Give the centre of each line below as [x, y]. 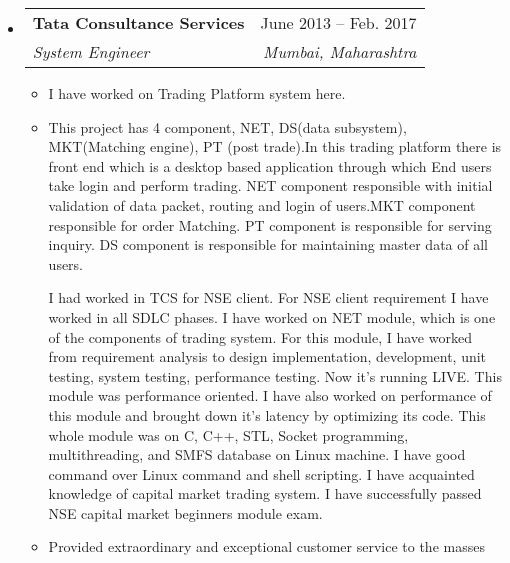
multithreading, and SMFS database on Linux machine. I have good [257, 454]
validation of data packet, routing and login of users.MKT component [262, 204]
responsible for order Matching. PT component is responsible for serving [270, 224]
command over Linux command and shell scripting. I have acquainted [261, 473]
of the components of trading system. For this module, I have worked [260, 336]
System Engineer [91, 51]
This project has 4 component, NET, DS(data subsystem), [227, 126]
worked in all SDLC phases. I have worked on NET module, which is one [272, 316]
